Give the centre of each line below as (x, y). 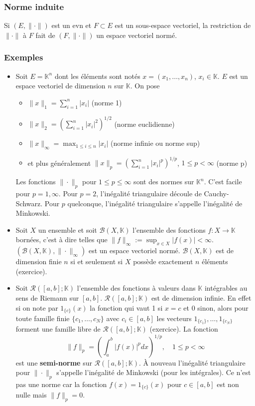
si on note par (37, 307)
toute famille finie (43, 318)
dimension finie (39, 261)
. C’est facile (223, 182)
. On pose (145, 86)
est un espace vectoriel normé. (134, 250)
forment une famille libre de (58, 329)
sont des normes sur (164, 182)
